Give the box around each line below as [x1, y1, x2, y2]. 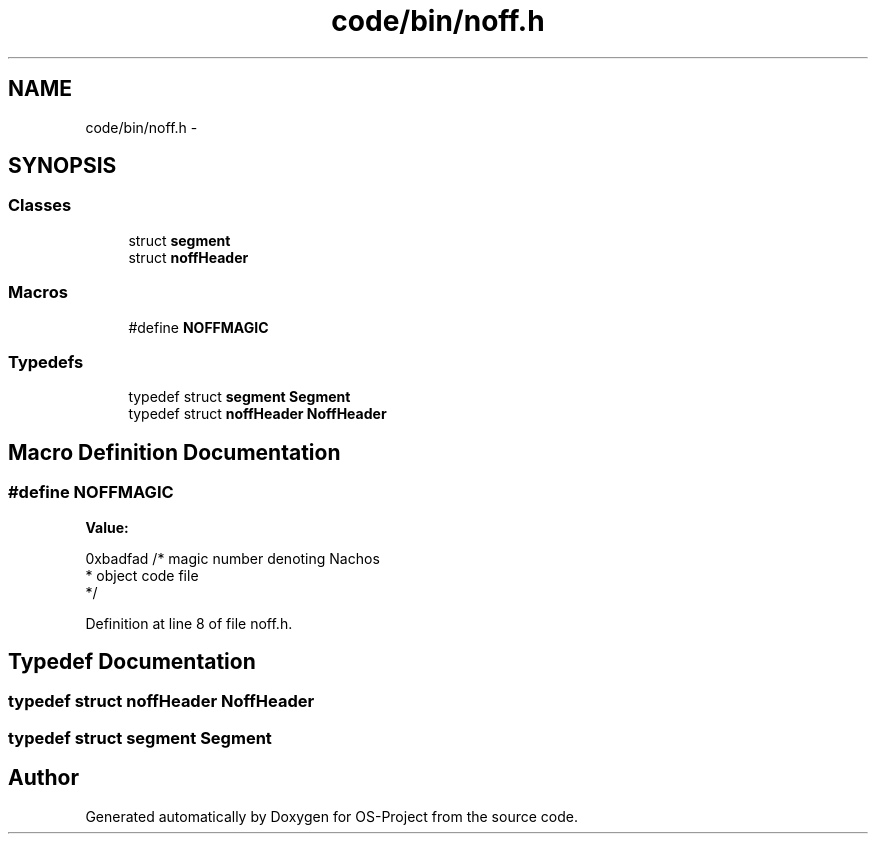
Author [8, 765, 79, 791]
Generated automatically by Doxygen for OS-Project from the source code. [85, 807, 578, 825]
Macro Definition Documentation [8, 439, 341, 465]
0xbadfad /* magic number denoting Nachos [85, 549, 380, 567]
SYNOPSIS [8, 153, 117, 179]
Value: [85, 518, 129, 536]
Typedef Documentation [8, 648, 256, 674]
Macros [8, 282, 68, 303]
